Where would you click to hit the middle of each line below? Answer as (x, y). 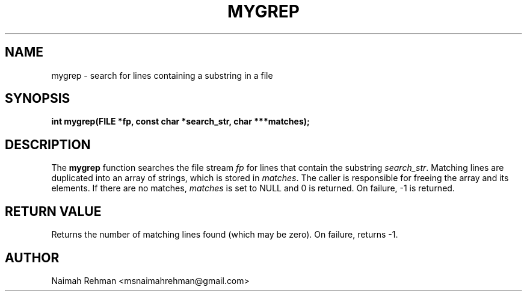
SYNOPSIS (38, 99)
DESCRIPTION (48, 144)
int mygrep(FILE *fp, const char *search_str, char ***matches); (180, 122)
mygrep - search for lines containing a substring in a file (162, 75)
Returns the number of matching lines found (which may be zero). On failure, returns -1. (225, 235)
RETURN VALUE (53, 211)
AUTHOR (32, 257)
